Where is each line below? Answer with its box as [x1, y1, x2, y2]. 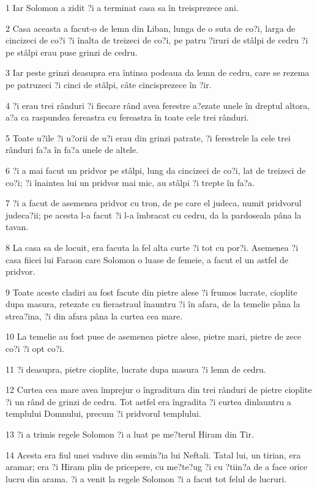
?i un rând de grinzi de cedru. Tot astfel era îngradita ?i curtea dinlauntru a [6, 395, 291, 408]
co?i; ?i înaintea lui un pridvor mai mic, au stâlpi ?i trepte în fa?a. [6, 176, 255, 189]
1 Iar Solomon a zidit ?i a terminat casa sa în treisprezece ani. [6, 1, 239, 13]
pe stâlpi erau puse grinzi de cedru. [6, 45, 138, 58]
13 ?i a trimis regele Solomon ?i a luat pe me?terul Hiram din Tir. [6, 428, 254, 441]
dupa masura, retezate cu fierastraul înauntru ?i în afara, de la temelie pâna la [6, 297, 300, 310]
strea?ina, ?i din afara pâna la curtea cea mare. [6, 309, 183, 322]
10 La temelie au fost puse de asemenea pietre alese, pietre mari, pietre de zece [6, 330, 302, 343]
